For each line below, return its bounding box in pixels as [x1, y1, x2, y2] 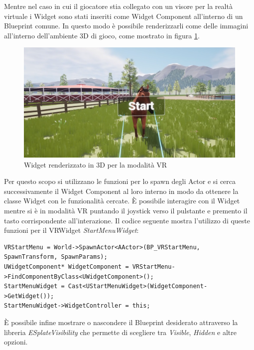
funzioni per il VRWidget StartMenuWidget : [4, 225, 139, 235]
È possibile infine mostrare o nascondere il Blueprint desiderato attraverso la [4, 317, 238, 327]
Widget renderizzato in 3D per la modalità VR [24, 159, 167, 170]
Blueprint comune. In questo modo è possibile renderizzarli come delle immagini [4, 20, 249, 31]
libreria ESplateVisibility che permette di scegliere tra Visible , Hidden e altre [4, 327, 237, 337]
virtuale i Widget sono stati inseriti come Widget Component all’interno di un [4, 10, 243, 21]
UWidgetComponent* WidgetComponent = [4, 263, 129, 270]
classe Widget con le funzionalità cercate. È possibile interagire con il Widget [4, 195, 240, 206]
